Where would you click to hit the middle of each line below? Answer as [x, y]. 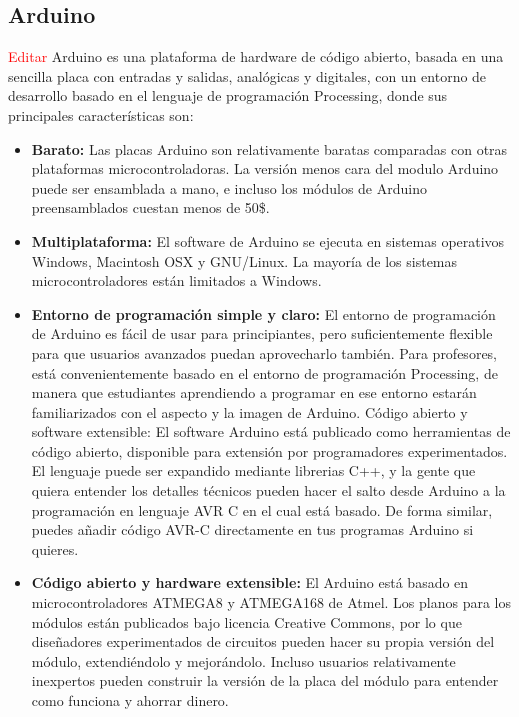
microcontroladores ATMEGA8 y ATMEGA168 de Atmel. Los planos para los [271, 602]
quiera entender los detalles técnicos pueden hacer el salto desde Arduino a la [268, 490]
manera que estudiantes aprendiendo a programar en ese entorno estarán [254, 392]
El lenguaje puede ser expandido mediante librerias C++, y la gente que [253, 470]
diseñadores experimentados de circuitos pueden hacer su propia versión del [263, 641]
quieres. [55, 548]
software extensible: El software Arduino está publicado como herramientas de [271, 431]
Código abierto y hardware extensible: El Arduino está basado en [250, 582]
